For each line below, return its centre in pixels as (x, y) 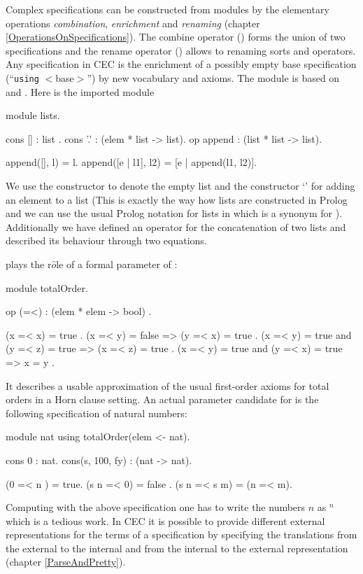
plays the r (29, 264)
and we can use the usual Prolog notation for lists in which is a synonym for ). (174, 213)
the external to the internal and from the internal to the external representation (177, 548)
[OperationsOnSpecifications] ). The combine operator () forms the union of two (176, 37)
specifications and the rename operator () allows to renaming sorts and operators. (181, 50)
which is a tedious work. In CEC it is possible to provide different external (165, 520)
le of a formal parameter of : (117, 264)
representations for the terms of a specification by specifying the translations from (181, 534)
